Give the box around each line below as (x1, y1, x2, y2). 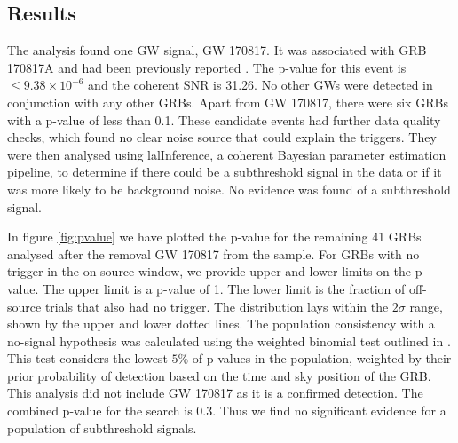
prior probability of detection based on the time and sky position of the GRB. (7, 366, 431, 384)
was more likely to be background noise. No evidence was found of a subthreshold (7, 179, 451, 198)
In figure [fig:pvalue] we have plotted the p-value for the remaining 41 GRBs (7, 227, 422, 246)
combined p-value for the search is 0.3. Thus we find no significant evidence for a (7, 401, 446, 420)
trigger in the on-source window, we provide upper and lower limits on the (7, 262, 411, 281)
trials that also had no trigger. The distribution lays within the (44, 297, 389, 315)
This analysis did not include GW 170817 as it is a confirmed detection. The (7, 384, 423, 402)
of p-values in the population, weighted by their (192, 349, 452, 368)
